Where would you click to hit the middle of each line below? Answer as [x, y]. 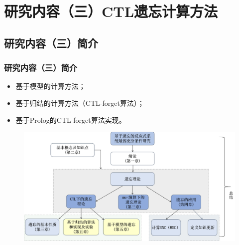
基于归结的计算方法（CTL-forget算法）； [80, 103]
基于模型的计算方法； [51, 86]
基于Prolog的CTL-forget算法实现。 [71, 120]
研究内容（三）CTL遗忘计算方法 [111, 11]
